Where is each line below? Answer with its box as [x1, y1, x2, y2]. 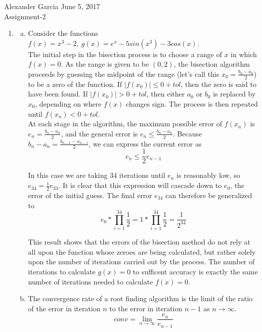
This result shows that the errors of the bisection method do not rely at [28, 236, 250, 247]
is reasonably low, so [177, 170, 240, 180]
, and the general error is [61, 128, 138, 138]
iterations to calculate [28, 266, 96, 276]
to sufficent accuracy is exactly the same [133, 266, 258, 276]
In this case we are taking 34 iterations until [28, 170, 165, 180]
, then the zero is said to [181, 78, 256, 89]
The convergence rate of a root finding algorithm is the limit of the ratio [28, 293, 253, 304]
